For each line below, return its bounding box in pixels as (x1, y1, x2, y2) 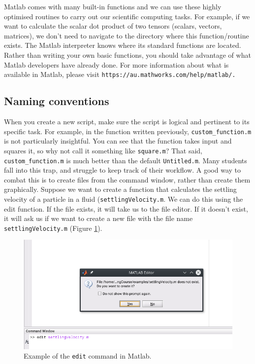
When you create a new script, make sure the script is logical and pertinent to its (4, 116, 250, 127)
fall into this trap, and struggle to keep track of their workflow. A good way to (4, 165, 241, 175)
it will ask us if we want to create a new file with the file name (4, 213, 193, 223)
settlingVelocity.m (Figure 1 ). (4, 222, 102, 233)
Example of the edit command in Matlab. (24, 351, 152, 361)
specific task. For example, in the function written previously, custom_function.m (4, 126, 252, 136)
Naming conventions (4, 93, 109, 109)
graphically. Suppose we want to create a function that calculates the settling (4, 184, 237, 194)
